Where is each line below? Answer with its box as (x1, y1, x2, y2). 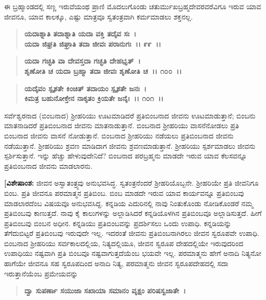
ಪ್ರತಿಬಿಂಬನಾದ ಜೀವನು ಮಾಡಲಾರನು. (4, 160, 93, 171)
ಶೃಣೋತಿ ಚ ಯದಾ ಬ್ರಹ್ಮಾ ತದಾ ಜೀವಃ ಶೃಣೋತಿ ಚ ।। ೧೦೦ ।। (24, 65, 182, 76)
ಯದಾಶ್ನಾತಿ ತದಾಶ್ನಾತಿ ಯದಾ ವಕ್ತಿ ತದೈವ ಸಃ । (24, 28, 137, 39)
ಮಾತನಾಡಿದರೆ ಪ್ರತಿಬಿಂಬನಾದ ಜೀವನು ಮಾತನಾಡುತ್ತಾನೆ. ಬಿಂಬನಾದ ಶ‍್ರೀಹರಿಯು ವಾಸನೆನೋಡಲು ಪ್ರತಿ (4, 120, 239, 131)
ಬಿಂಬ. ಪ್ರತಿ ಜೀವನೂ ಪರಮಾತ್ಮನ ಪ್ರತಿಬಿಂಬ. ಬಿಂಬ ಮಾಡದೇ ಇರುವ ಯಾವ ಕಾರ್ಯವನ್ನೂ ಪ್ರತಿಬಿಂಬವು (4, 187, 244, 198)
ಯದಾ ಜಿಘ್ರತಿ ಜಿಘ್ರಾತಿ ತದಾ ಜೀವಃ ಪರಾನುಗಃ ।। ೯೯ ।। (24, 38, 161, 49)
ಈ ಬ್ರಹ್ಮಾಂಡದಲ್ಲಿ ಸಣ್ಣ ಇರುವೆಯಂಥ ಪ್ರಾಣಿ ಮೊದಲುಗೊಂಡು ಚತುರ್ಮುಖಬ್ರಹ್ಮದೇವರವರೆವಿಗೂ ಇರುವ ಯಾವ (4, 1, 261, 11)
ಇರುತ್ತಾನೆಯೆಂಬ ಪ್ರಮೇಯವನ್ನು (4, 268, 78, 278)
